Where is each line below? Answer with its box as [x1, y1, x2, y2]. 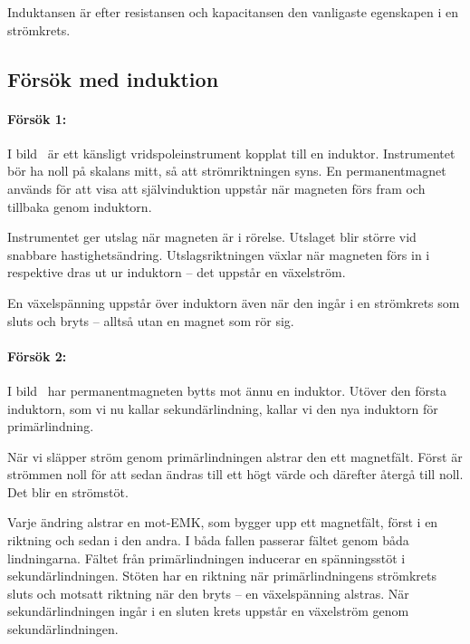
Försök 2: [7, 346, 67, 365]
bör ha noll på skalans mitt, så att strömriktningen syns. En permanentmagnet [7, 161, 446, 180]
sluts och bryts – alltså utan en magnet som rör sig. [7, 311, 294, 330]
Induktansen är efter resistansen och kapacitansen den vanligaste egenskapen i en [7, 3, 459, 21]
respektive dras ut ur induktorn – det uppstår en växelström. [7, 263, 346, 282]
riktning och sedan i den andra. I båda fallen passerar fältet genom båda [7, 531, 409, 550]
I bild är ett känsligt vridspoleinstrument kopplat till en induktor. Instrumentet [7, 143, 456, 162]
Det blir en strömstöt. [7, 482, 129, 501]
